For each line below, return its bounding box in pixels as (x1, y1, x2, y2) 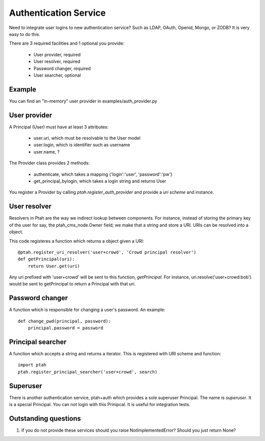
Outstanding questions (9, 414, 81, 423)
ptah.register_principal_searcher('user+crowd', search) (18, 369, 158, 375)
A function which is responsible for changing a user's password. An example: (9, 307, 165, 313)
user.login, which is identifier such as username (33, 142, 130, 148)
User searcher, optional (33, 72, 81, 78)
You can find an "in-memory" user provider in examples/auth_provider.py (9, 98, 158, 104)
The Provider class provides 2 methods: (9, 160, 90, 166)
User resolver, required (33, 59, 80, 64)
